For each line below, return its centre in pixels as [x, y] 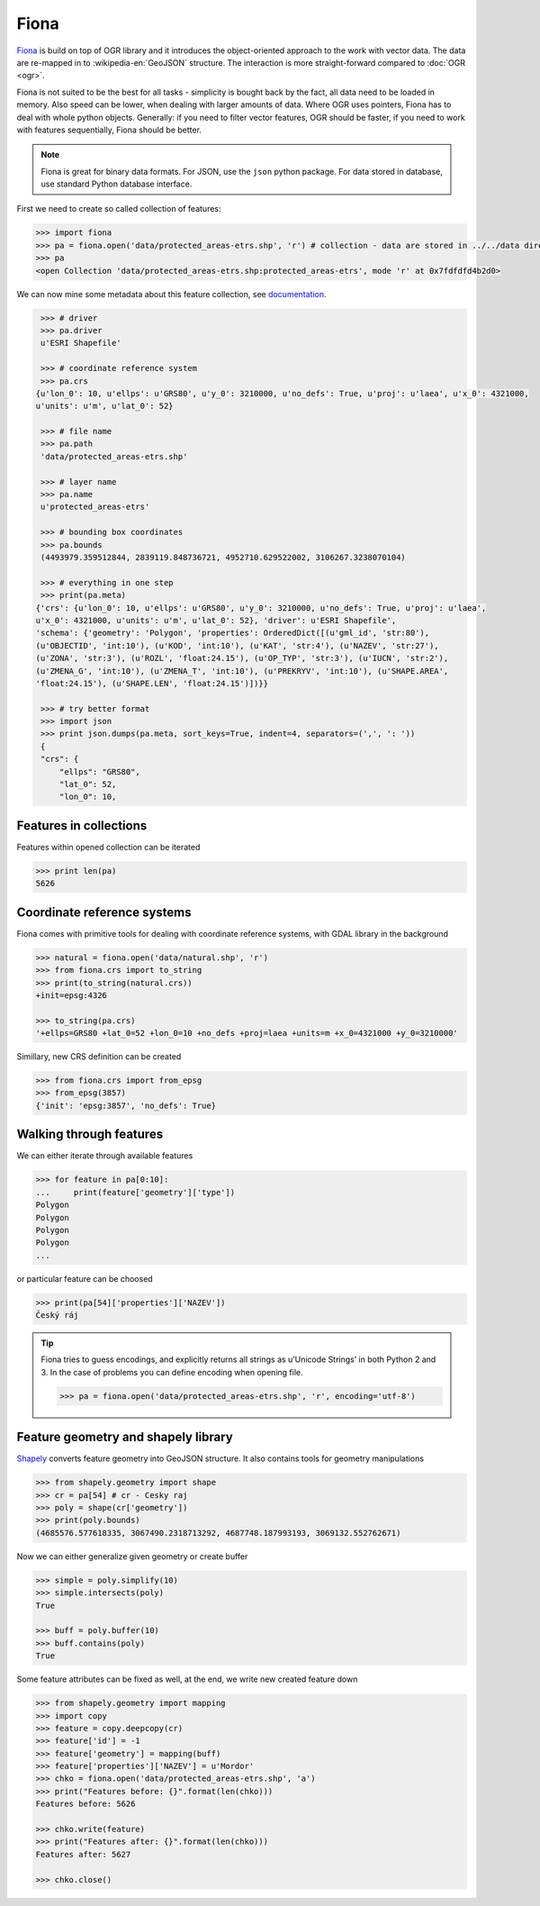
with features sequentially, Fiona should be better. [109, 130]
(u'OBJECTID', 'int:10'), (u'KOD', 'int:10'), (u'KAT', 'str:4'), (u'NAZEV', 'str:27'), [238, 645]
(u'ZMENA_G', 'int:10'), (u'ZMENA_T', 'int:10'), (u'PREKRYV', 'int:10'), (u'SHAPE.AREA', [242, 671]
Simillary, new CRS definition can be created [99, 1057]
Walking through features [90, 1135]
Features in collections [82, 826]
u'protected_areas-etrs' [95, 507]
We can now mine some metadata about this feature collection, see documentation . [172, 294]
